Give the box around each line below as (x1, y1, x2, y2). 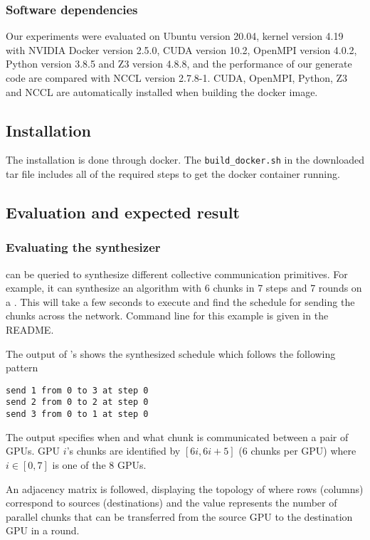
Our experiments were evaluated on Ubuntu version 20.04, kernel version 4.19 (6, 28, 344, 43)
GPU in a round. (6, 523, 80, 538)
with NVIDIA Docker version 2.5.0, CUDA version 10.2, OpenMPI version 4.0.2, (6, 42, 357, 57)
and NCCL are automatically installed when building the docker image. (6, 84, 318, 99)
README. (6, 322, 54, 337)
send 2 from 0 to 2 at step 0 (6, 397, 149, 408)
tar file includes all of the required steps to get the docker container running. (6, 166, 340, 181)
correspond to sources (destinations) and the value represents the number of (6, 495, 337, 510)
